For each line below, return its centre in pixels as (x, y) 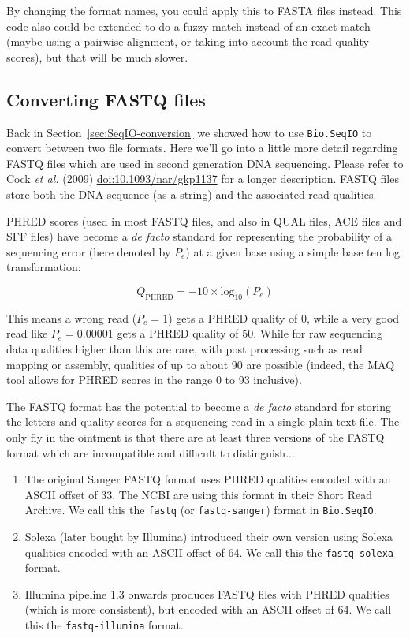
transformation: (44, 267)
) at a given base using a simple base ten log (293, 251)
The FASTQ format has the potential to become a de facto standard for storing (199, 406)
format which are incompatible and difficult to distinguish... (151, 452)
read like (27, 333)
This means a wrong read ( (72, 317)
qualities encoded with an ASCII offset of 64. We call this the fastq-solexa (209, 552)
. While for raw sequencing (318, 333)
